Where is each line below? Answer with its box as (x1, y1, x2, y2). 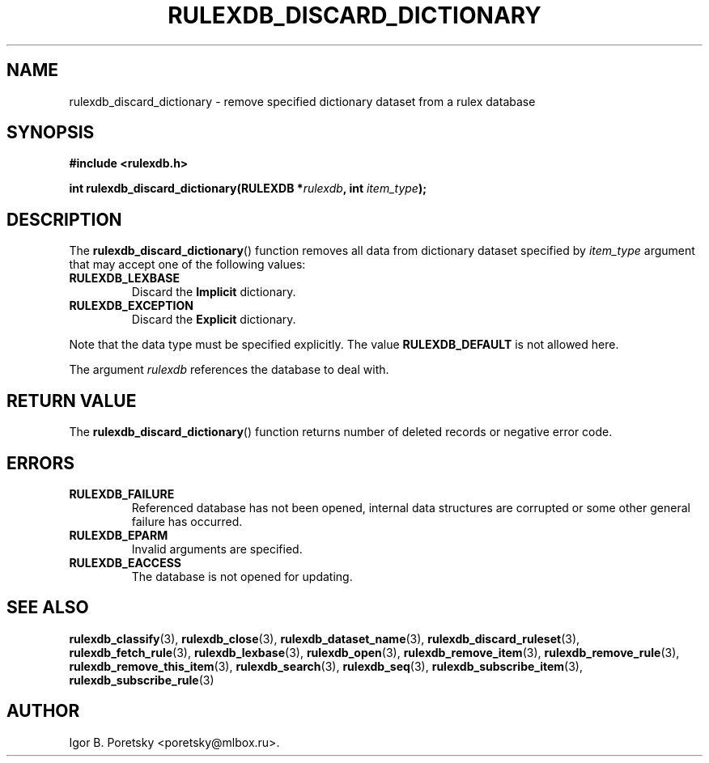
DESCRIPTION (6, 209, 122, 230)
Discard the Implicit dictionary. (131, 285, 296, 299)
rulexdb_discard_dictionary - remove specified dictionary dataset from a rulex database (69, 94, 536, 108)
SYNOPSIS (6, 122, 95, 143)
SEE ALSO (6, 597, 89, 618)
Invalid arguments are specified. (131, 541, 303, 556)
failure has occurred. (131, 514, 243, 528)
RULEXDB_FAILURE (69, 486, 175, 501)
